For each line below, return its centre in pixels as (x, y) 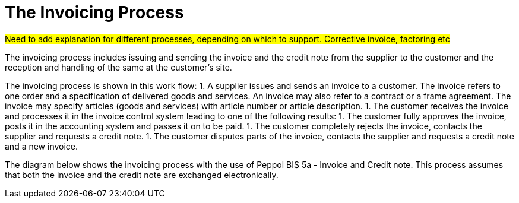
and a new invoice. (42, 146)
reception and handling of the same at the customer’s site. (118, 67)
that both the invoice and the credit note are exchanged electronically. (142, 175)
